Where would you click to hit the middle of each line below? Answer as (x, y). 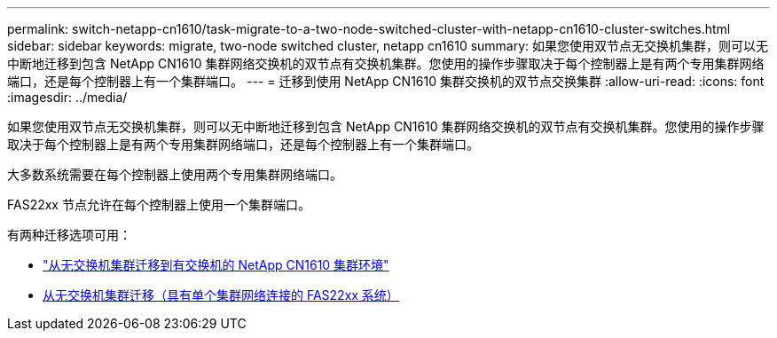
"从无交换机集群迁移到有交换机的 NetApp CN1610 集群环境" (216, 265)
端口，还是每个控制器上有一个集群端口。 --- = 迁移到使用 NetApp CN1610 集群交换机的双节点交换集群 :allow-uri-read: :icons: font (386, 81)
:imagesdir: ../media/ (67, 97)
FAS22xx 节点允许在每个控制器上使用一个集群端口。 (159, 204)
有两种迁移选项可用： (69, 235)
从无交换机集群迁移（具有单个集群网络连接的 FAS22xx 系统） (221, 295)
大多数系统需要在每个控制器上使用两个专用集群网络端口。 (175, 174)
